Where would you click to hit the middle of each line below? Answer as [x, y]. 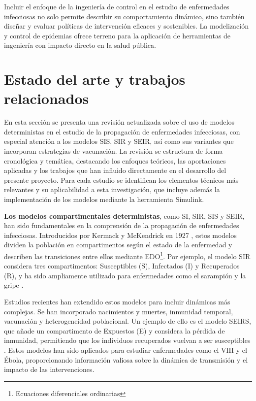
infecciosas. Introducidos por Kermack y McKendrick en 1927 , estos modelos [120, 235]
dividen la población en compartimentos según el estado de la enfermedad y [118, 245]
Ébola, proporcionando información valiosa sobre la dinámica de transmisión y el [126, 359]
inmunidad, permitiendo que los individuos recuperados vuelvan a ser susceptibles [127, 340]
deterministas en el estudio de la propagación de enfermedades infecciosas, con [122, 131]
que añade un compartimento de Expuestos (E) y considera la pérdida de [114, 330]
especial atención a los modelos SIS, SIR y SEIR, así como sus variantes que [119, 141]
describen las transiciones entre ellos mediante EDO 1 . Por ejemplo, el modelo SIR [127, 255]
